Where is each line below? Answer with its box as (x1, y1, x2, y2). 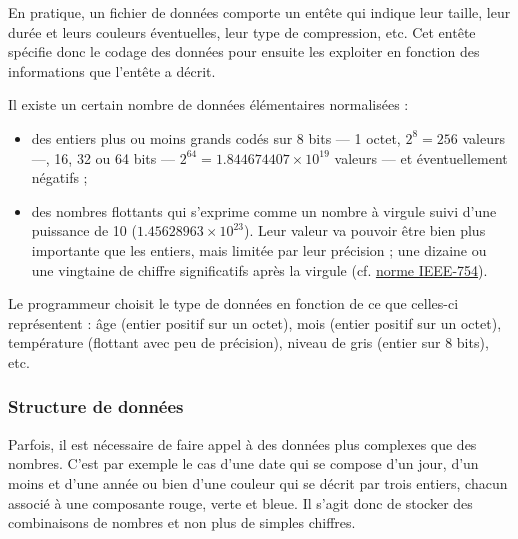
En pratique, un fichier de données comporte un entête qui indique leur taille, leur (8, 2, 511, 22)
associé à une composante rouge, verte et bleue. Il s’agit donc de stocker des (8, 492, 473, 513)
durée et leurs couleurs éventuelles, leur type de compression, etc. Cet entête (8, 21, 476, 42)
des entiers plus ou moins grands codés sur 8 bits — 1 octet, (31, 127, 401, 148)
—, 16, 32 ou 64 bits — (31, 147, 175, 168)
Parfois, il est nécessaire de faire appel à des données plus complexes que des (8, 433, 477, 454)
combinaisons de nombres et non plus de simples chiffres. (8, 512, 356, 533)
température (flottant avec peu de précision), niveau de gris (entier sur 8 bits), (8, 332, 489, 353)
